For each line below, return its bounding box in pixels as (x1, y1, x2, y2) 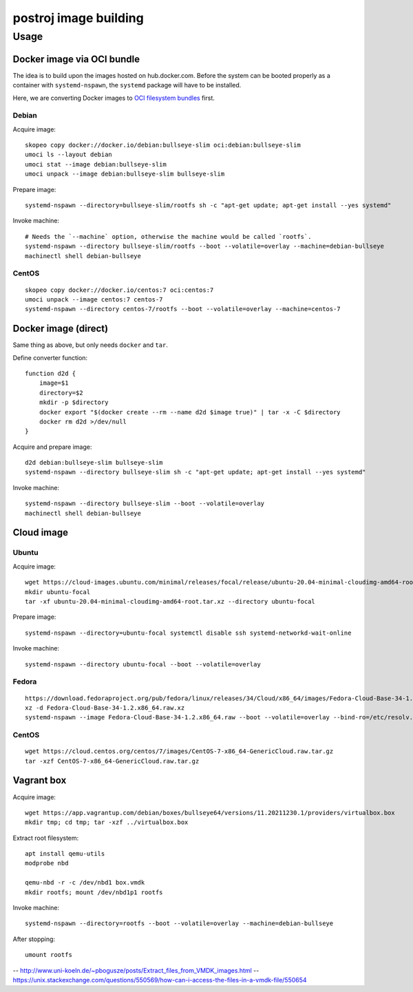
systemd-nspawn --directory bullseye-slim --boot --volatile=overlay (25, 500, 265, 507)
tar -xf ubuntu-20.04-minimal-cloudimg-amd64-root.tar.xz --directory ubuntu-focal (25, 598, 316, 605)
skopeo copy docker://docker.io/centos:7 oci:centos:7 (25, 286, 214, 294)
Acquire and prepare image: (12, 443, 92, 451)
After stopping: (12, 935, 55, 943)
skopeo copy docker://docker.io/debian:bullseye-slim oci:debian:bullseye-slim (25, 141, 301, 149)
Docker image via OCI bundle (12, 53, 140, 65)
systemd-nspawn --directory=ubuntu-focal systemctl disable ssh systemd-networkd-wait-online (25, 629, 352, 637)
